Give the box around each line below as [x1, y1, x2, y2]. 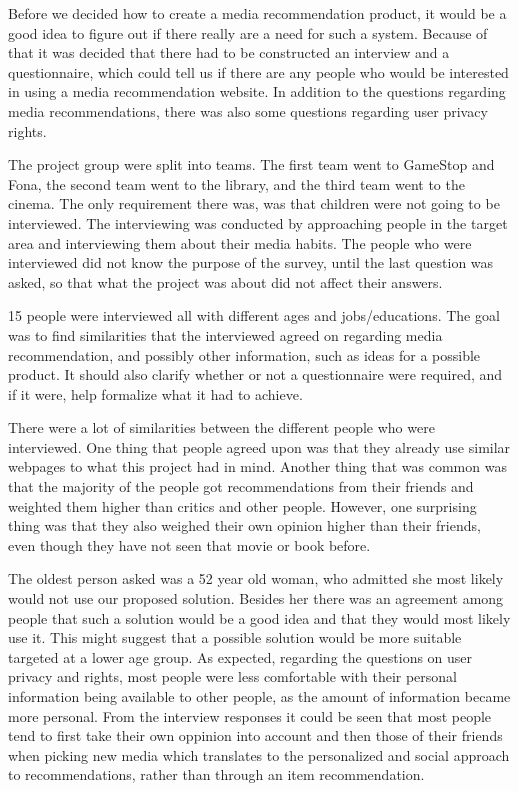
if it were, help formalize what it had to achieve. [8, 383, 303, 404]
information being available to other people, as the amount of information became [8, 686, 511, 706]
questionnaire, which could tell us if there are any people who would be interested [8, 61, 509, 82]
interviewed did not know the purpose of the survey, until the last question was [8, 252, 494, 273]
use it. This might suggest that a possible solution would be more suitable [8, 627, 462, 648]
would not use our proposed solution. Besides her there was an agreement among [8, 588, 504, 609]
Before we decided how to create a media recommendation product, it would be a [8, 3, 507, 23]
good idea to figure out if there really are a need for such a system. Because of [8, 22, 488, 43]
